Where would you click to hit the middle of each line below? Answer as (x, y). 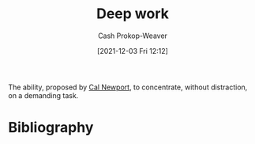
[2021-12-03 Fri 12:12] (133, 51)
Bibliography (51, 128)
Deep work (133, 14)
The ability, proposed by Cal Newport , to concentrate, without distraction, (128, 87)
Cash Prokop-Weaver (133, 36)
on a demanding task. (43, 95)
